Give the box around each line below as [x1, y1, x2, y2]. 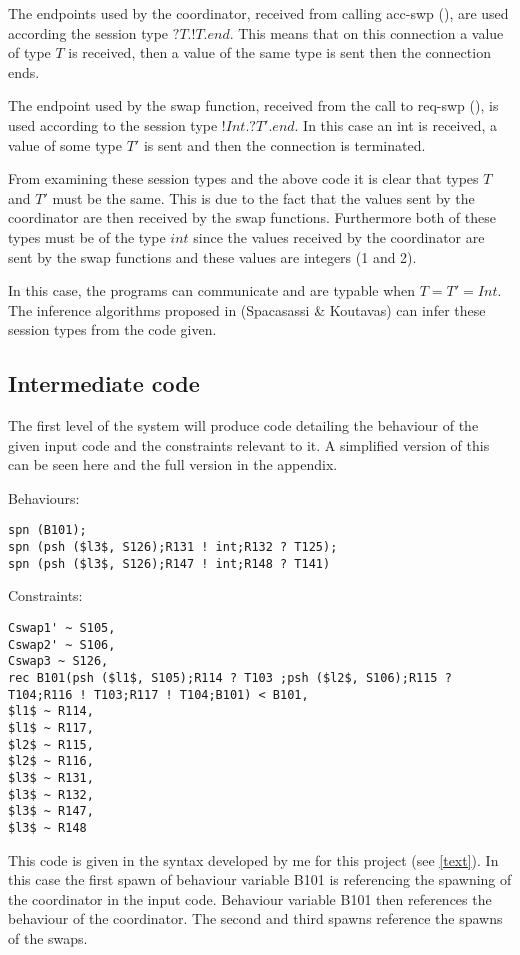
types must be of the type [8, 226, 166, 247]
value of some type [8, 134, 123, 155]
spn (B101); [8, 523, 87, 538]
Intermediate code [8, 368, 200, 399]
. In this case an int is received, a [294, 114, 498, 135]
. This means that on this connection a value [229, 22, 504, 43]
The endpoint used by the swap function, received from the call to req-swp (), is [8, 95, 499, 116]
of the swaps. [8, 927, 88, 948]
